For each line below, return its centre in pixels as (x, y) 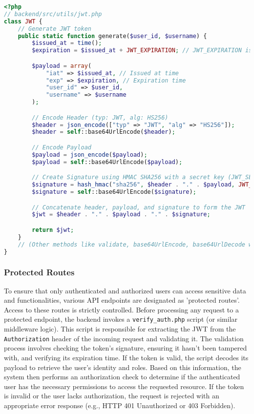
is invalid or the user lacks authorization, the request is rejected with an (112, 396)
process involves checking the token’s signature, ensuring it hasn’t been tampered (126, 348)
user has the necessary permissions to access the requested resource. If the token (124, 386)
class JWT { (23, 21)
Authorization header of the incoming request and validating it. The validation (124, 338)
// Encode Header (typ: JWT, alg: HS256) (100, 117)
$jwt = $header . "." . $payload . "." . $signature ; (121, 215)
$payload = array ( (62, 66)
